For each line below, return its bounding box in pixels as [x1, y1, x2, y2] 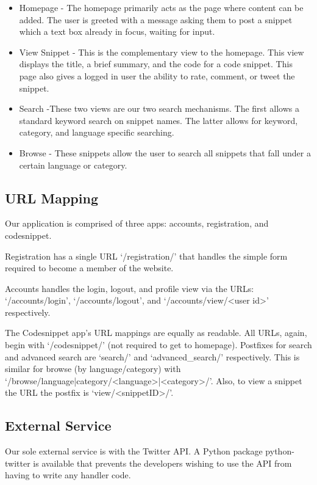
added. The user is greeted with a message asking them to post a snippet [19, 13, 293, 26]
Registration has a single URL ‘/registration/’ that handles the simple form [5, 249, 288, 262]
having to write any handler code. [5, 469, 131, 481]
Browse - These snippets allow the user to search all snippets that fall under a [19, 146, 311, 159]
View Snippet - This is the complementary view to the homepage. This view [19, 45, 304, 58]
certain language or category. [19, 158, 127, 171]
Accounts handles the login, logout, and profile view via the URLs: [5, 282, 254, 294]
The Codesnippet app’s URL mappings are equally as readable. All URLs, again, [5, 326, 307, 339]
